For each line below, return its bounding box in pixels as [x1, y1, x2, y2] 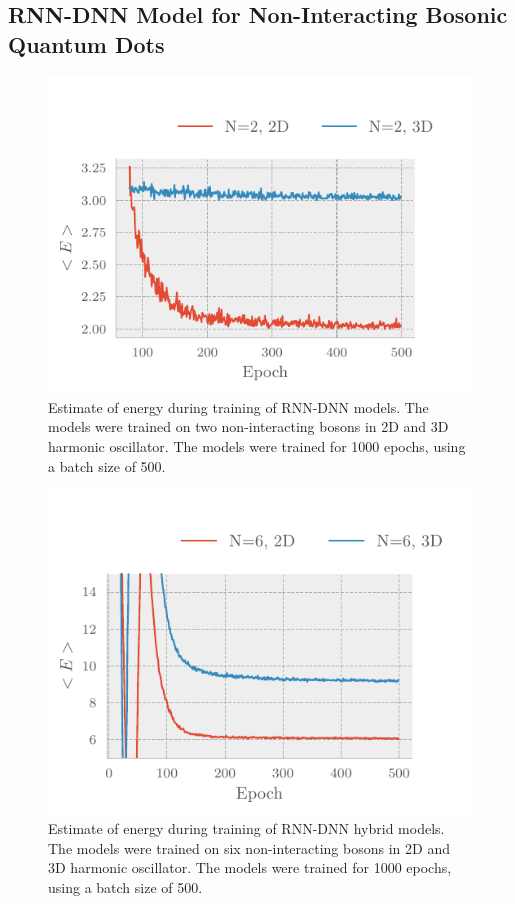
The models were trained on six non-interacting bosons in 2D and [48, 837, 450, 858]
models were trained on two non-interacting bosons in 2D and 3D [48, 416, 449, 437]
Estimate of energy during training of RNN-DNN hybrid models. [48, 818, 445, 839]
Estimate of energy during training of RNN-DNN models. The [48, 396, 429, 417]
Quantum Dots [8, 28, 165, 59]
